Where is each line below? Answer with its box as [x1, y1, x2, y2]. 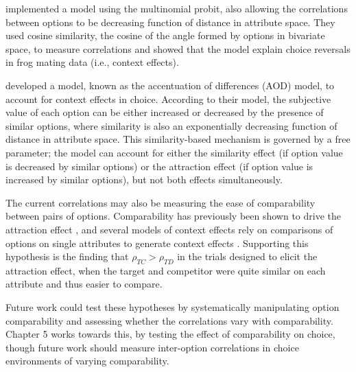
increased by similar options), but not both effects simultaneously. [5, 172, 283, 187]
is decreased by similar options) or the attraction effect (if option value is [5, 159, 313, 173]
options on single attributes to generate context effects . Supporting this [5, 235, 309, 250]
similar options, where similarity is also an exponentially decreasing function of [5, 118, 337, 132]
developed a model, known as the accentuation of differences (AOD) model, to [5, 78, 335, 92]
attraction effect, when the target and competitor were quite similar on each [5, 263, 326, 277]
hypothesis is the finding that [5, 249, 129, 264]
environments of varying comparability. [5, 353, 169, 368]
